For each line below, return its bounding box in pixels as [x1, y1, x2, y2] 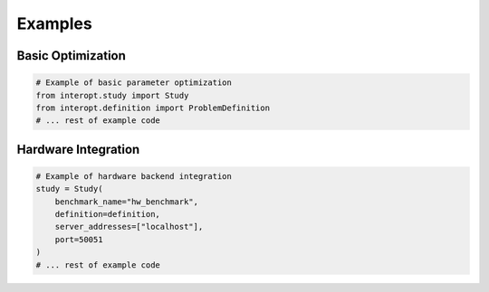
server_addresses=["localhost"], [54, 221, 204, 232]
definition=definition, [54, 209, 160, 220]
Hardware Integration [16, 141, 140, 157]
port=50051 [54, 234, 103, 244]
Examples [16, 14, 92, 33]
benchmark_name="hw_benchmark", [54, 196, 199, 207]
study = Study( [35, 184, 103, 194]
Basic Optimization [16, 48, 127, 63]
